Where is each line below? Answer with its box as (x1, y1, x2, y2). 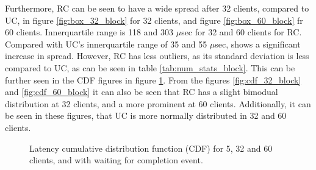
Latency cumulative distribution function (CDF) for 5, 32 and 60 (29, 141, 273, 154)
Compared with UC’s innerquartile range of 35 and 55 (5, 37, 207, 50)
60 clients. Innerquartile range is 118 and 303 (5, 26, 173, 38)
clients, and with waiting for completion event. (29, 154, 203, 166)
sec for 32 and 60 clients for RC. (181, 26, 302, 38)
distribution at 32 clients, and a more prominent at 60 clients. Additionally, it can (5, 97, 311, 110)
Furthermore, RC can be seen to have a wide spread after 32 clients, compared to (5, 2, 309, 14)
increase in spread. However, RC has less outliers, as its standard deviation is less (5, 49, 309, 62)
